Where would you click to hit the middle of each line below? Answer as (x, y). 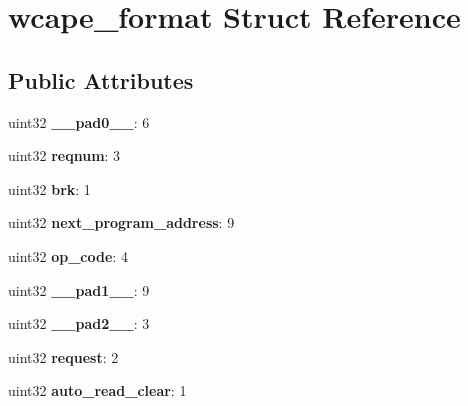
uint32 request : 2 (63, 356)
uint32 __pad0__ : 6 (79, 121)
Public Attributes (101, 79)
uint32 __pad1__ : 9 (79, 289)
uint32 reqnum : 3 (64, 155)
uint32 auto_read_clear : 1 (97, 390)
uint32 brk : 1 (49, 188)
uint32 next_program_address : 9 (121, 222)
